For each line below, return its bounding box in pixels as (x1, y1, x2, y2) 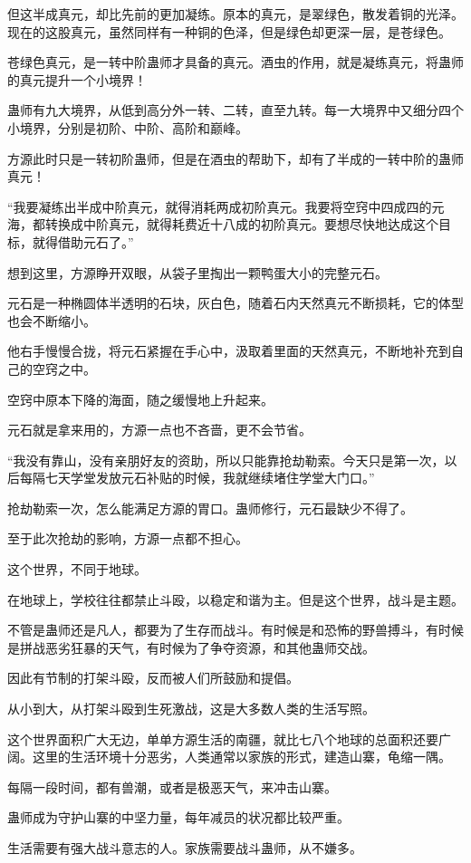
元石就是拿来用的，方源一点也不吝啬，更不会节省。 (7, 420, 312, 439)
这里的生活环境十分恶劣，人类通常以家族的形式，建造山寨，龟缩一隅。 (32, 747, 451, 766)
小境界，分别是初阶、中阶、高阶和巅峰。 (7, 118, 248, 137)
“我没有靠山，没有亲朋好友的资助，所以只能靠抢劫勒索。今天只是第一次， (7, 450, 445, 469)
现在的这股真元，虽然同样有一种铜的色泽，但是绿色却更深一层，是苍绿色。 (7, 22, 451, 41)
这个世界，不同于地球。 (7, 560, 147, 579)
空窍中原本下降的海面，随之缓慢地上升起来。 (7, 389, 274, 408)
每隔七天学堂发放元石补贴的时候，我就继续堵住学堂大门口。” (19, 468, 375, 487)
